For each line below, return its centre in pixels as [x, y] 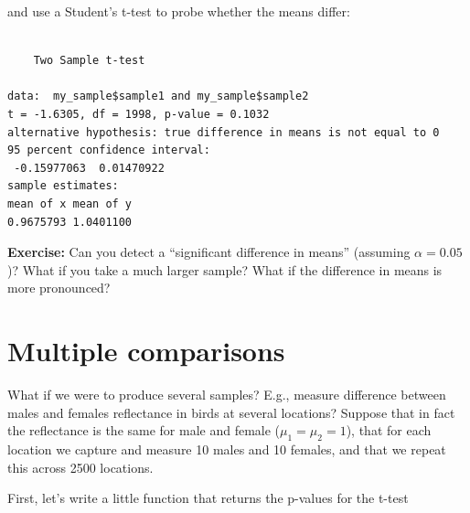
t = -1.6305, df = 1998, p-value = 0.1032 [139, 114]
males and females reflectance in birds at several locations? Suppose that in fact [231, 412]
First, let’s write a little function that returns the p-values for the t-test [208, 498]
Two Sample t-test [89, 61]
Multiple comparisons [146, 351]
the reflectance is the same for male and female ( [144, 430]
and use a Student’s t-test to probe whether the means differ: [179, 11]
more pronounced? [59, 288]
